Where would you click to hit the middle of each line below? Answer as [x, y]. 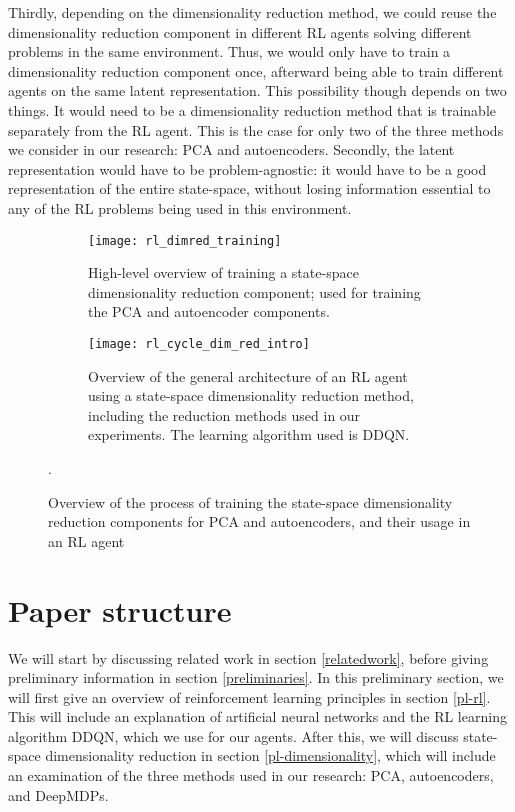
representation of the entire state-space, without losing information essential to [249, 188]
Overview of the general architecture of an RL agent [248, 375]
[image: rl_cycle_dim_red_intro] [199, 343]
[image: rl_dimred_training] [185, 240]
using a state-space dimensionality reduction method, [251, 395]
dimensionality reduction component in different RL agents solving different [240, 31]
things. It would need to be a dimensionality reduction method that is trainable [252, 109]
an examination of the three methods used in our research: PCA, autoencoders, [251, 775]
